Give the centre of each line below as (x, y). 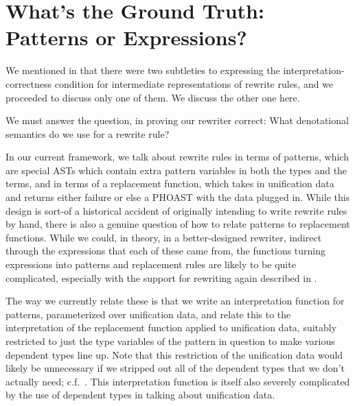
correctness (29, 83)
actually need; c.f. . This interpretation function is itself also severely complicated (178, 381)
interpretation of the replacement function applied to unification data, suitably (171, 327)
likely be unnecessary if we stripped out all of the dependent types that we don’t (175, 368)
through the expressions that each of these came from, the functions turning (166, 251)
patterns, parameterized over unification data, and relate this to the (148, 314)
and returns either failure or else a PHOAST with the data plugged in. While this (178, 197)
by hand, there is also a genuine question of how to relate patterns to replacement (178, 224)
